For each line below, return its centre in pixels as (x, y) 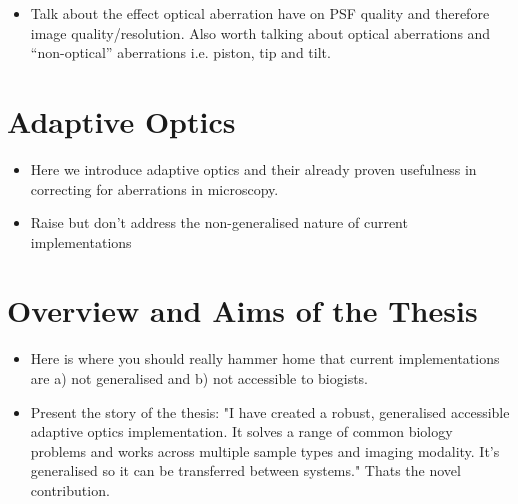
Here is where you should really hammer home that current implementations (265, 358)
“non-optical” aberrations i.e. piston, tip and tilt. (180, 52)
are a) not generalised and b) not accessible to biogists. (199, 378)
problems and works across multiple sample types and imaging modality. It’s (265, 450)
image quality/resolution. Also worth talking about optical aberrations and (260, 32)
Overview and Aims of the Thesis (242, 310)
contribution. (70, 489)
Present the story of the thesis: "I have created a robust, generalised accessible (270, 411)
